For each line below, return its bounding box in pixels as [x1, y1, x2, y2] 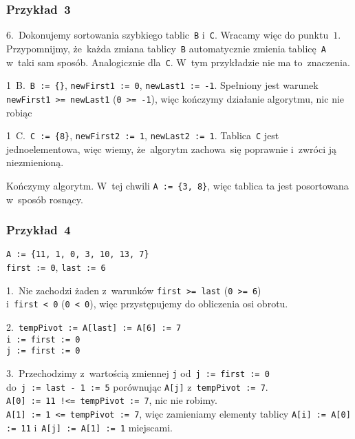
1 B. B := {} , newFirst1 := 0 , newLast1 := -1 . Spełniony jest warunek [6, 78, 319, 92]
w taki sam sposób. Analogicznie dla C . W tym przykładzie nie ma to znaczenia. [6, 54, 350, 69]
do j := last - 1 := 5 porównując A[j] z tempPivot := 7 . [6, 379, 268, 394]
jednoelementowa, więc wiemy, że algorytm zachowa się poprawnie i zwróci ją [6, 141, 337, 156]
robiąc [6, 105, 32, 119]
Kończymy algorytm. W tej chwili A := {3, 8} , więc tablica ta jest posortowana [6, 178, 349, 192]
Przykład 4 [6, 221, 71, 238]
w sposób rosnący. [6, 192, 83, 206]
